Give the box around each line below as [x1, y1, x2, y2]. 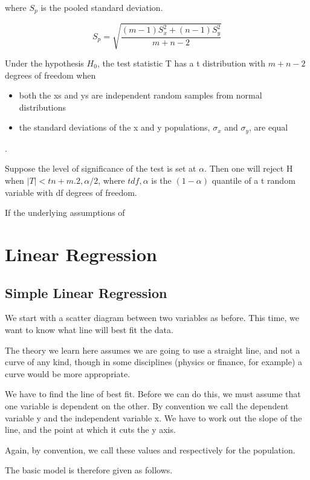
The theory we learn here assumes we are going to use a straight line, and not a [5, 343, 300, 356]
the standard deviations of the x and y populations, [19, 121, 210, 134]
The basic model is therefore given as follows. [5, 464, 173, 476]
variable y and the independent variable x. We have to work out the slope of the [5, 411, 302, 424]
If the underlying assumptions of [5, 206, 125, 219]
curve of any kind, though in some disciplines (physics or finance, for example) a [5, 355, 303, 368]
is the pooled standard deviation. [40, 1, 163, 13]
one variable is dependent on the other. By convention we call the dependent [5, 399, 289, 412]
